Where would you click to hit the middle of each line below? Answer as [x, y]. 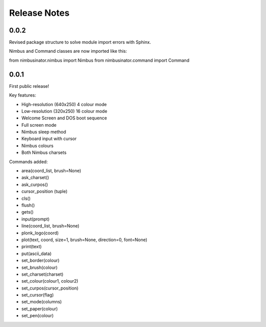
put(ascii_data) [36, 254]
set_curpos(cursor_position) [50, 288]
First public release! [29, 86]
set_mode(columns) [42, 302]
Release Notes [39, 13]
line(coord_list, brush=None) [50, 226]
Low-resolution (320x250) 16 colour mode [65, 111]
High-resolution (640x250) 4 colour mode [64, 104]
